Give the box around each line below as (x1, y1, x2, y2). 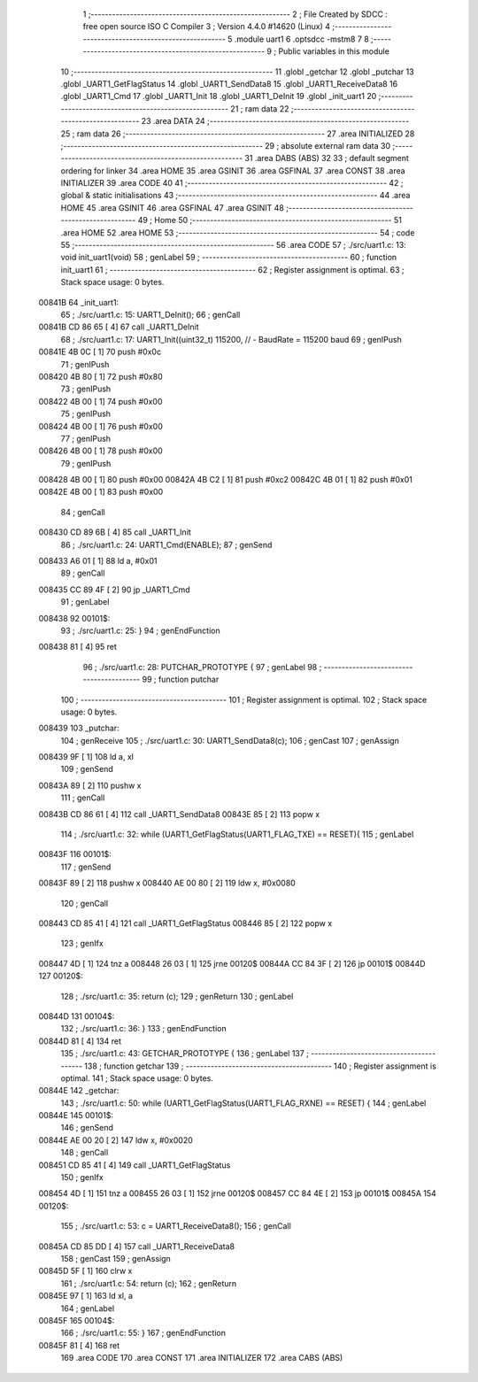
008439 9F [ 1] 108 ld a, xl (38, 752, 135, 762)
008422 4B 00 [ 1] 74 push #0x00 (38, 396, 163, 406)
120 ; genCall (60, 898, 109, 908)
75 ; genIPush (60, 408, 111, 420)
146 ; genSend (60, 1123, 114, 1133)
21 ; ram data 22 (230, 103, 289, 114)
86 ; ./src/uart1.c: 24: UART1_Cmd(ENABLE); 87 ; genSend (60, 539, 273, 550)
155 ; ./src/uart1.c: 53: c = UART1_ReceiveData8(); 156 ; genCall (60, 1221, 291, 1231)
